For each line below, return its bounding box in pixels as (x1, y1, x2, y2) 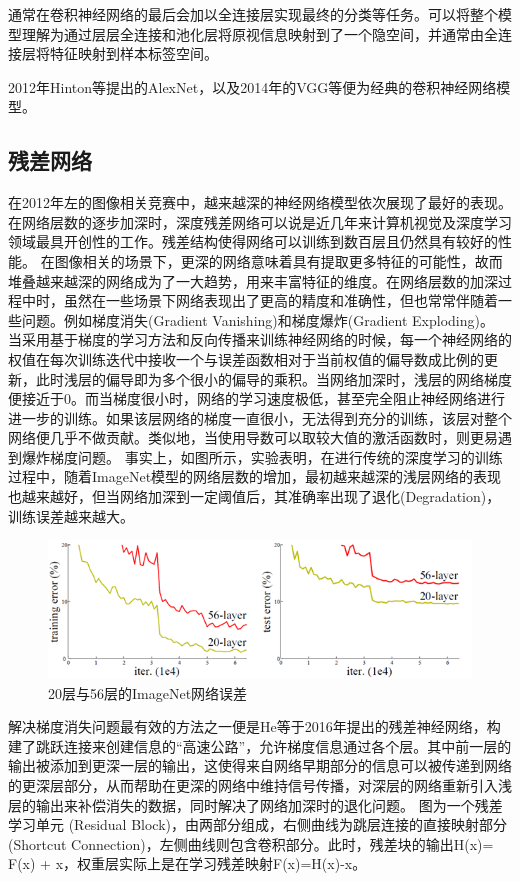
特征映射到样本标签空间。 (49, 43, 218, 64)
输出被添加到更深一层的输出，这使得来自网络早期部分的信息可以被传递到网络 (8, 755, 512, 776)
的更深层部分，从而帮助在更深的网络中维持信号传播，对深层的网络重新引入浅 (8, 774, 512, 795)
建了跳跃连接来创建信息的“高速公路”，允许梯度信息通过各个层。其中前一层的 (8, 735, 512, 756)
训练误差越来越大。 (8, 505, 134, 526)
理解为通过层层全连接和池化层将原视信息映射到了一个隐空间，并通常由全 (21, 23, 498, 44)
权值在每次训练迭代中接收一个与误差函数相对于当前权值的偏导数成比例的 (8, 348, 484, 369)
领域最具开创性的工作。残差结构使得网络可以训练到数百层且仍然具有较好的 (8, 231, 498, 252)
